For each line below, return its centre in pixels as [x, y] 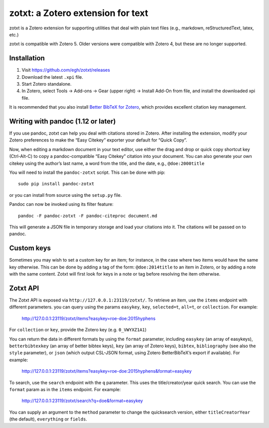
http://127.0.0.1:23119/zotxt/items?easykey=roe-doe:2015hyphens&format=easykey [107, 371]
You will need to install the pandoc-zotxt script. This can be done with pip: [87, 172]
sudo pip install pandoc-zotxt [56, 184]
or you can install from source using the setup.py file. [66, 195]
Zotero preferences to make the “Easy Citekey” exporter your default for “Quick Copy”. [98, 140]
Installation [27, 58]
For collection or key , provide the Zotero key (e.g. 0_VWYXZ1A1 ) [78, 330]
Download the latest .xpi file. [52, 77]
